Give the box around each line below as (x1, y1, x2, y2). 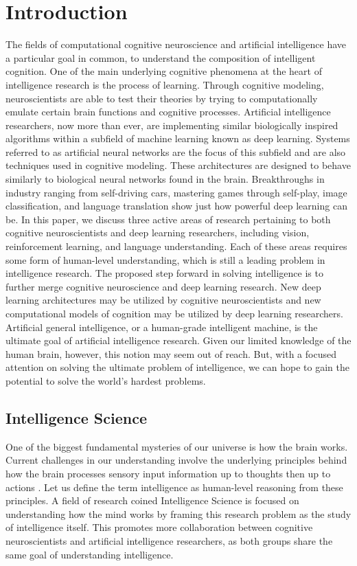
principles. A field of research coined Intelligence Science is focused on (5, 493, 299, 508)
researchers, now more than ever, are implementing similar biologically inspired (5, 117, 338, 132)
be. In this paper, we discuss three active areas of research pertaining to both (5, 212, 331, 226)
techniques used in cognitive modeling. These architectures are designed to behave (5, 158, 351, 172)
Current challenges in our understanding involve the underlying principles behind (5, 453, 347, 467)
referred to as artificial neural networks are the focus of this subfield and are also (5, 144, 346, 159)
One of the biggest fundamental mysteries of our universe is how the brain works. (5, 439, 348, 453)
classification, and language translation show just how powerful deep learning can (5, 199, 347, 213)
